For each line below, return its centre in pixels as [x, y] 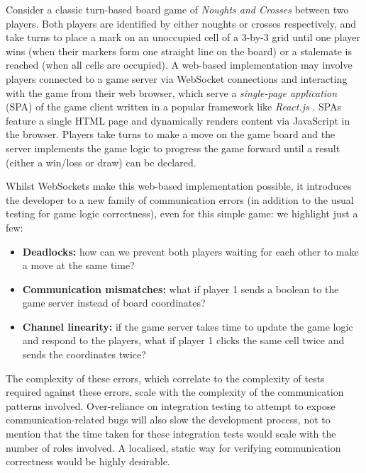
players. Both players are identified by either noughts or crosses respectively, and [181, 23]
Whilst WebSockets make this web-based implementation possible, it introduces [179, 186]
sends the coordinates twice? [84, 354]
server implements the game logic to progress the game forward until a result [173, 148]
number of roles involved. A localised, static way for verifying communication [173, 447]
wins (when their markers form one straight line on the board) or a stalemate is [179, 51]
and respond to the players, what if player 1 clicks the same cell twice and [183, 340]
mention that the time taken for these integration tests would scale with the [171, 434]
